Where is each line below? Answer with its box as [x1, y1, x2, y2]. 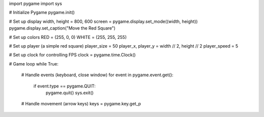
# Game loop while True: [9, 61, 59, 67]
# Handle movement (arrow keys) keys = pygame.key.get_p [21, 101, 141, 107]
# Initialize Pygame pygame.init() [9, 10, 75, 16]
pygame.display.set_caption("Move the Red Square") [9, 25, 116, 31]
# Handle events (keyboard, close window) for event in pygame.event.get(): [21, 72, 174, 78]
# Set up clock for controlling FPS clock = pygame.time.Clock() [9, 52, 136, 58]
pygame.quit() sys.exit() [45, 90, 94, 96]
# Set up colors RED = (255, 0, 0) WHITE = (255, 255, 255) [9, 34, 127, 40]
